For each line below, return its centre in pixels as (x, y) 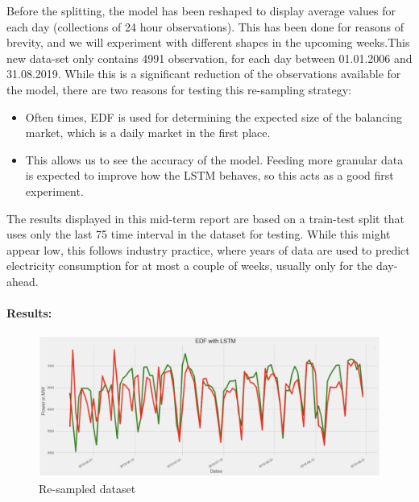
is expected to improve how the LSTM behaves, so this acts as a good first (209, 175)
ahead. (23, 281)
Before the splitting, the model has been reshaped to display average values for (201, 10)
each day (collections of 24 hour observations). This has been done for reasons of (205, 26)
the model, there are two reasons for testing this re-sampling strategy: (179, 89)
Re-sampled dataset (87, 488)
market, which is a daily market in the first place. (148, 133)
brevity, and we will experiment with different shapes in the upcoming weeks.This (208, 42)
